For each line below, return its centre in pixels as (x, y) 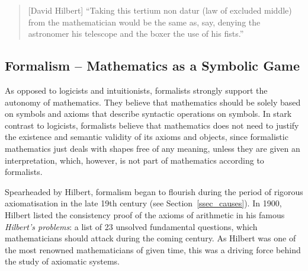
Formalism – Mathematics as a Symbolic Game (153, 66)
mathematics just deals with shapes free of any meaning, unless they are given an (153, 148)
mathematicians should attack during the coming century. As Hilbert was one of (150, 238)
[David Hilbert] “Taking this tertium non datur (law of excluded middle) (160, 10)
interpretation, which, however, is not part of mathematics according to (134, 160)
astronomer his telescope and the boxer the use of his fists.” (136, 34)
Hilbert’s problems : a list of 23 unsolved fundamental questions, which (131, 226)
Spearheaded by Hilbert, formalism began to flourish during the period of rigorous (154, 191)
